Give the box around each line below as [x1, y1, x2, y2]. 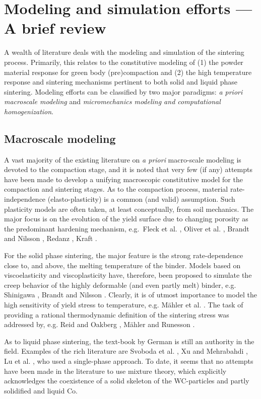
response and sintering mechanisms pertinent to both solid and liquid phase [4, 76, 238, 87]
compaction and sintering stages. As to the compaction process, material [4, 184, 228, 194]
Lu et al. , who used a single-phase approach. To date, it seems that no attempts [4, 355, 253, 366]
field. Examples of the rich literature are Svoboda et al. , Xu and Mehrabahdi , [4, 346, 248, 356]
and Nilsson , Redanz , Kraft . [4, 233, 97, 244]
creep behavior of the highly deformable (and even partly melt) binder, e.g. [4, 279, 236, 290]
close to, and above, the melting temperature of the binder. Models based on [4, 260, 241, 270]
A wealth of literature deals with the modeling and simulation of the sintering [4, 47, 244, 57]
